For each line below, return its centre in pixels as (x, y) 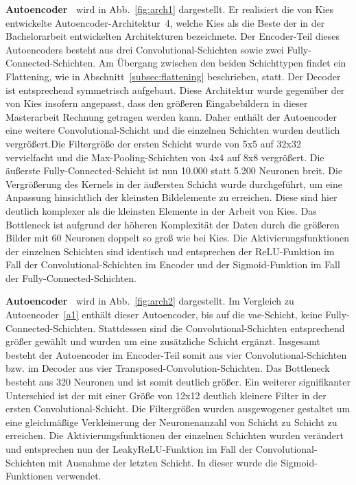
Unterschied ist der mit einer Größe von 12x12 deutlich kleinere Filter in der (166, 395)
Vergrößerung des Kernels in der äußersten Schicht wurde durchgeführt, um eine (174, 184)
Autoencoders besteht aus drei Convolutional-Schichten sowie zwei (145, 49)
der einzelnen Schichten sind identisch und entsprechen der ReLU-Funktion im (170, 251)
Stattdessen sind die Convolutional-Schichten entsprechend (222, 328)
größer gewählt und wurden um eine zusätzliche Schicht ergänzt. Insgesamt (163, 341)
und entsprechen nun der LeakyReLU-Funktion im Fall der (129, 449)
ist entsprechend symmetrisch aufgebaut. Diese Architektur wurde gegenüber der (175, 90)
